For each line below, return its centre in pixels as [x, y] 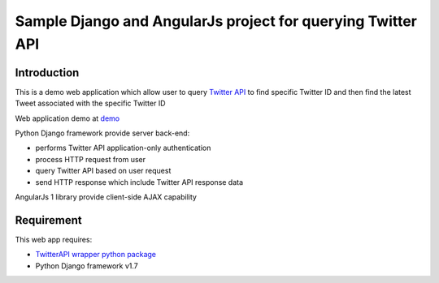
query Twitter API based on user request [103, 171]
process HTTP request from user [91, 159]
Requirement [49, 220]
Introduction [47, 73]
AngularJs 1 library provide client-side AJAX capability [106, 197]
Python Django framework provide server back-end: [102, 133]
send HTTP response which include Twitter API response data [139, 182]
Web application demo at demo [67, 118]
